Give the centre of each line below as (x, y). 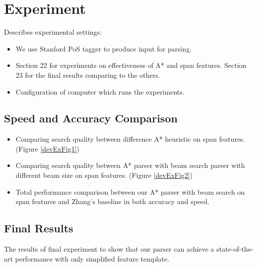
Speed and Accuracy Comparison (91, 118)
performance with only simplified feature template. (92, 258)
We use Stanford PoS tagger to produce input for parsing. (104, 48)
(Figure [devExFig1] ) (48, 148)
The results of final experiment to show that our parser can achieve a (109, 249)
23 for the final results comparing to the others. (88, 75)
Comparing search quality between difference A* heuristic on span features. (130, 139)
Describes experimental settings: (53, 32)
